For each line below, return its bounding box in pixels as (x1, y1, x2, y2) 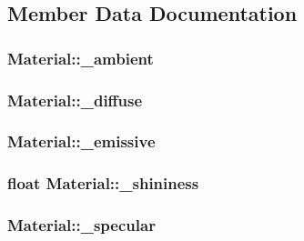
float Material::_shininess (7, 172, 199, 195)
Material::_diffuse (7, 88, 143, 111)
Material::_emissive (7, 130, 156, 153)
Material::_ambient (7, 46, 154, 69)
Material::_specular (7, 214, 156, 236)
